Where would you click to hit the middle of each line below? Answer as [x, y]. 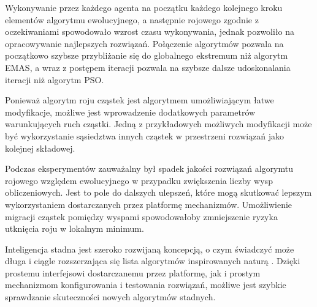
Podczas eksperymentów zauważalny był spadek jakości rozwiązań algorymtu [149, 168]
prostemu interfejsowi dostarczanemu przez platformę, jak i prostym [133, 272]
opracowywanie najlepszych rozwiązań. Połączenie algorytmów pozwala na [144, 43]
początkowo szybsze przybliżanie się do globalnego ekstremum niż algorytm [147, 55]
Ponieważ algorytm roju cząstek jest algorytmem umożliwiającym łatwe [139, 100]
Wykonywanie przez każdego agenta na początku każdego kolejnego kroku [144, 7]
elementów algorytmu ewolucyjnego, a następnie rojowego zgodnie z [132, 19]
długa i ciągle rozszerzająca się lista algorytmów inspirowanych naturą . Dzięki [153, 261]
